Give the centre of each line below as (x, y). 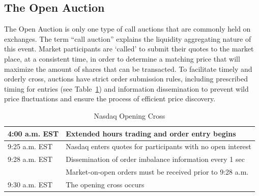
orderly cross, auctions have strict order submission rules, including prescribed (126, 79)
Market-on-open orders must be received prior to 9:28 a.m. (157, 172)
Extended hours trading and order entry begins (151, 133)
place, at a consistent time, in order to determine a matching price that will (122, 58)
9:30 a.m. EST (30, 184)
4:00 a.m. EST (33, 133)
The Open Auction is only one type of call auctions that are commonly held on (127, 29)
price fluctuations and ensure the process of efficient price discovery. (110, 99)
